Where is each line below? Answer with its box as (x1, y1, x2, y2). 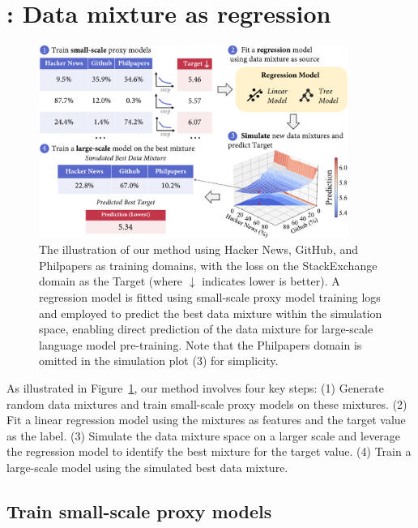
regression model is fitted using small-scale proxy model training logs (39, 288, 381, 305)
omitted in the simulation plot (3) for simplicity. (39, 352, 279, 369)
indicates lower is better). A (202, 273, 340, 290)
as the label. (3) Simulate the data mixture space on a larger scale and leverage (6, 427, 401, 444)
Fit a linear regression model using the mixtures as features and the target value (6, 411, 406, 428)
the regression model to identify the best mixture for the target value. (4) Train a (6, 443, 412, 460)
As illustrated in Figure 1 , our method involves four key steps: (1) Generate (6, 379, 384, 396)
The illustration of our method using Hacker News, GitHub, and (39, 241, 359, 258)
